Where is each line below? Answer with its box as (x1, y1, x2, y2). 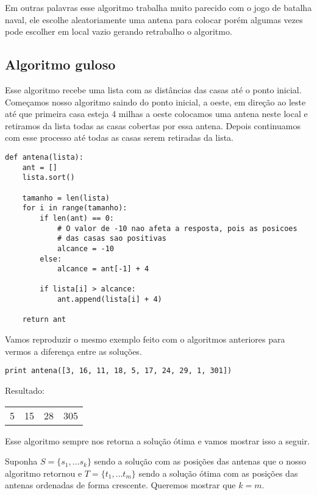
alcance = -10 (57, 244, 114, 253)
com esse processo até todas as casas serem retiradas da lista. (5, 131, 234, 144)
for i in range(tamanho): (22, 204, 127, 213)
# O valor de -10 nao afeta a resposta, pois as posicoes (57, 224, 297, 233)
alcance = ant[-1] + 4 (57, 265, 149, 274)
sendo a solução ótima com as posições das (138, 466, 298, 479)
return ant (22, 315, 66, 324)
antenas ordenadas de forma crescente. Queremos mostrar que (5, 479, 236, 491)
